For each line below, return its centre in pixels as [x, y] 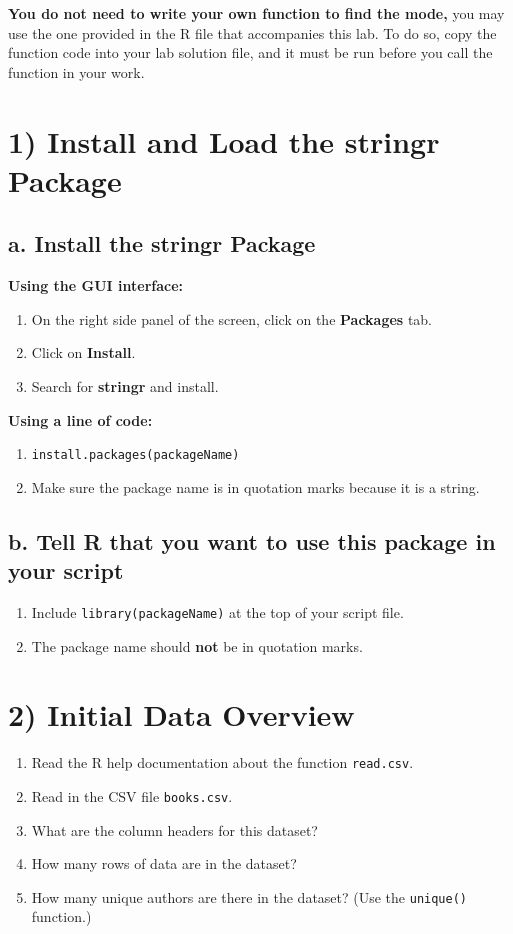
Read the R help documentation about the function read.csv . [222, 762]
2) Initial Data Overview [181, 714]
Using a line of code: [80, 419]
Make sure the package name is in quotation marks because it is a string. [255, 486]
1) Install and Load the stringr [224, 140]
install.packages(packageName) [135, 455]
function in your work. [76, 71]
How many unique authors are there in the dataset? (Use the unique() [249, 896]
